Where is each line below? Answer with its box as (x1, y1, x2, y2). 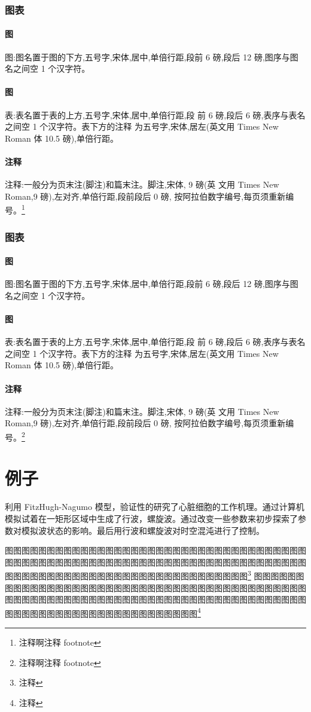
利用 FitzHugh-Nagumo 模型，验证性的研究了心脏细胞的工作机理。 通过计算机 (5, 500, 304, 513)
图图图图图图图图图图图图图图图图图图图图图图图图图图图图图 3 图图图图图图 (5, 568, 304, 582)
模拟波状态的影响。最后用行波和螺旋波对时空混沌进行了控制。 (21, 524, 264, 536)
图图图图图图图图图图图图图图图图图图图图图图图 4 (5, 605, 201, 619)
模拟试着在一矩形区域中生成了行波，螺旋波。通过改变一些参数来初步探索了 (5, 512, 298, 524)
